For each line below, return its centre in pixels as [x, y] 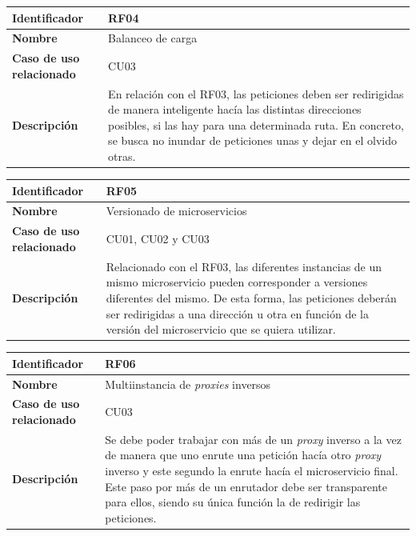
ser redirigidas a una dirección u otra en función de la [237, 313]
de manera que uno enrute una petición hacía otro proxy [243, 455]
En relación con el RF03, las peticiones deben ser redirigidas [256, 93]
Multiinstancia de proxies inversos [188, 384]
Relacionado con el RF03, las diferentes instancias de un [244, 266]
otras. [122, 156]
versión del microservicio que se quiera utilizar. [221, 329]
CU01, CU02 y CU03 [158, 239]
